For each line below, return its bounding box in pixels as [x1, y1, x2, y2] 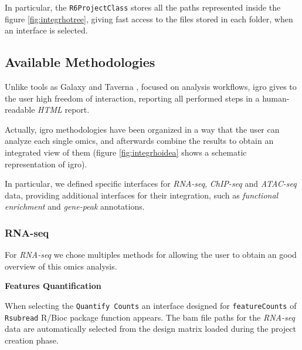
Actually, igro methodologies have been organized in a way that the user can [5, 123, 280, 135]
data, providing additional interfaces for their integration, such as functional [5, 189, 279, 201]
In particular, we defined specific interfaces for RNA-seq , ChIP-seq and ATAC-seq [5, 177, 297, 190]
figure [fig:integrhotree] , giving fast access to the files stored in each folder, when [5, 12, 293, 25]
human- [262, 92, 290, 104]
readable [5, 103, 35, 116]
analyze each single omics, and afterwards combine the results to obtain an [5, 134, 274, 147]
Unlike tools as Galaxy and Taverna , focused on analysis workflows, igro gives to [5, 80, 297, 93]
